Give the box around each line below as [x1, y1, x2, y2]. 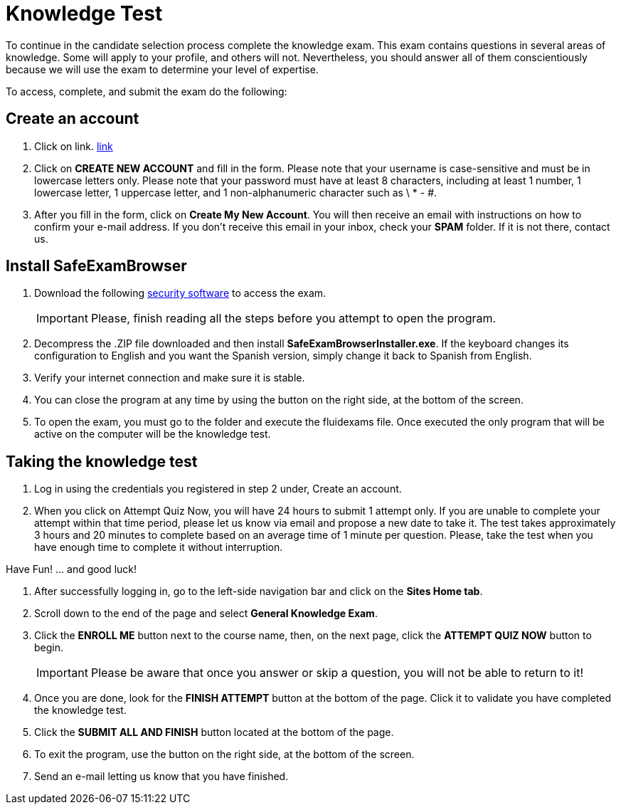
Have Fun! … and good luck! [6, 563, 137, 576]
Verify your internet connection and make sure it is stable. [34, 372, 305, 384]
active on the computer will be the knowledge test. [34, 428, 271, 441]
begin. [34, 641, 64, 654]
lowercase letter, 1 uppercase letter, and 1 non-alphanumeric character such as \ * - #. [34, 186, 437, 199]
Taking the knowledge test [6, 452, 198, 470]
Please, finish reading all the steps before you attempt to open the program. [90, 311, 497, 326]
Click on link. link [34, 140, 113, 152]
